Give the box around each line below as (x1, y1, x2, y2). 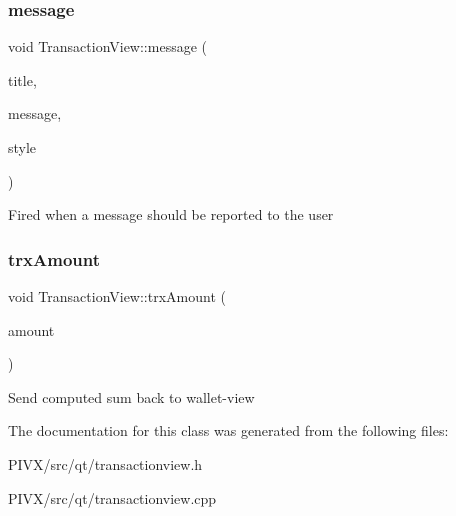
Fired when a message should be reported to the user (8, 204, 334, 225)
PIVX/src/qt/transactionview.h (8, 453, 203, 474)
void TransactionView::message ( (8, 36, 207, 57)
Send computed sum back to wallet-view (8, 386, 255, 407)
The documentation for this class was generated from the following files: (8, 420, 449, 441)
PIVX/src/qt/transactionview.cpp (8, 487, 217, 508)
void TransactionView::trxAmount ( (8, 286, 226, 306)
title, (8, 69, 37, 90)
